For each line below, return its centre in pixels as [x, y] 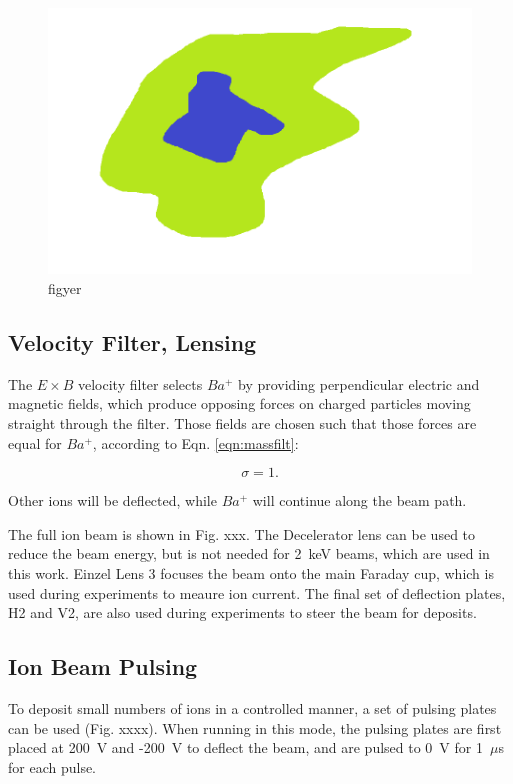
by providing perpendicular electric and [358, 383]
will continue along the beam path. [359, 500]
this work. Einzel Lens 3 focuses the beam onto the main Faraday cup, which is [251, 572]
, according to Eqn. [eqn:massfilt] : [195, 442]
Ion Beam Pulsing [103, 666]
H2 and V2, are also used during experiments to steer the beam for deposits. [242, 612]
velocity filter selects [140, 383]
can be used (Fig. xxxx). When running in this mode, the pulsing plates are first [255, 727]
